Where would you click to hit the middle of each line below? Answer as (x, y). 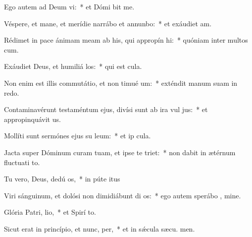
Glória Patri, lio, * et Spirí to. (50, 212)
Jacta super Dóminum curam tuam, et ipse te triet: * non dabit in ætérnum (120, 152)
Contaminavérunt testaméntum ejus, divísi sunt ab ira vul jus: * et (106, 109)
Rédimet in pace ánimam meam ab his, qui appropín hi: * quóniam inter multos (126, 40)
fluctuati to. (22, 162)
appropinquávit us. (32, 119)
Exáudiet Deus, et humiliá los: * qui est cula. (73, 66)
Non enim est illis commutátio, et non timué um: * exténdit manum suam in (121, 83)
